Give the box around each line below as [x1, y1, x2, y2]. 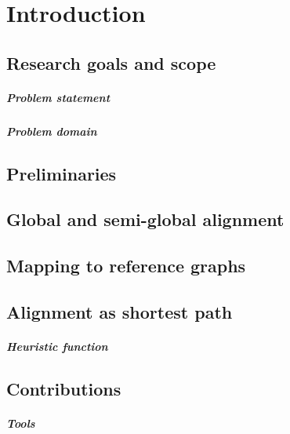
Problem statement [6, 89, 111, 105]
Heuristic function [6, 338, 108, 355]
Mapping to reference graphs [6, 253, 246, 278]
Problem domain [6, 122, 97, 139]
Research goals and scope [6, 50, 216, 75]
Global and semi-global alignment [6, 207, 285, 232]
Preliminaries [6, 161, 117, 185]
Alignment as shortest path [6, 300, 233, 324]
